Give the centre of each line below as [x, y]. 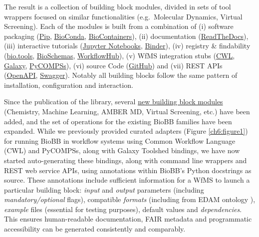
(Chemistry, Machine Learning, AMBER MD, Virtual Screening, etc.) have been [127, 111]
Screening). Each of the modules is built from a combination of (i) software [119, 26]
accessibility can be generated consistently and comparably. [95, 229]
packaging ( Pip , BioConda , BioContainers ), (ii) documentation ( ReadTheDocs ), [126, 36]
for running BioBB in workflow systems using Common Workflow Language [120, 140]
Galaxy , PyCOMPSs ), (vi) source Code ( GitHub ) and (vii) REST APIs [113, 65]
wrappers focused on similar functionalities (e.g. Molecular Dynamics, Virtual [123, 16]
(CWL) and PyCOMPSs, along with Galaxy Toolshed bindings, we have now [122, 150]
